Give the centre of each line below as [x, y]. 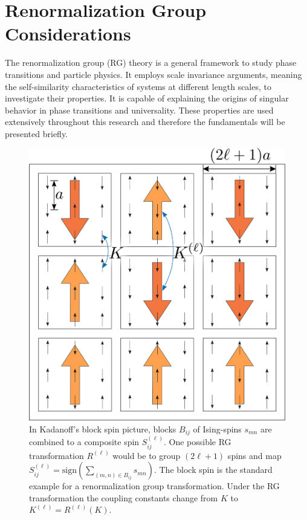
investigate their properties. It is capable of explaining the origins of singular [147, 98]
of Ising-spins [217, 429]
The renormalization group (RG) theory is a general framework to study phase [151, 63]
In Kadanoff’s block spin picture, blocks [103, 429]
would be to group [147, 455]
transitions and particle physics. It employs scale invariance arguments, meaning [153, 74]
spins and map [254, 455]
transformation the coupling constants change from [124, 497]
